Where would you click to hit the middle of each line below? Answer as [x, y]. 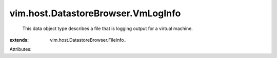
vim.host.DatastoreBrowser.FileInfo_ [88, 40]
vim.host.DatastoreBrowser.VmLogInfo [95, 13]
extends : [19, 40]
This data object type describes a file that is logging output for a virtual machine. [108, 28]
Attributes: [21, 49]
